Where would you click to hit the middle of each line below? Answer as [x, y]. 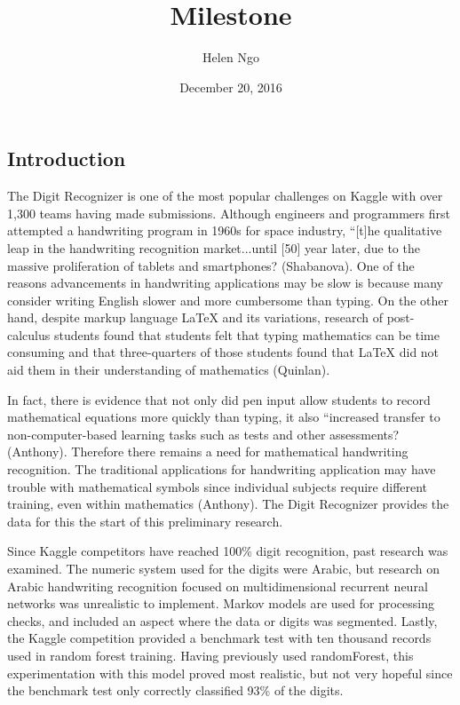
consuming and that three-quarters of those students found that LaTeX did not [223, 352]
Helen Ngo [231, 57]
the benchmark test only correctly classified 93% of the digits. [175, 690]
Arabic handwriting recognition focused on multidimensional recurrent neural [218, 586]
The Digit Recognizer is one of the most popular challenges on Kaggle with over [225, 196]
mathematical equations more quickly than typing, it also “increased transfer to [224, 417]
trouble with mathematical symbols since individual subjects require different [218, 486]
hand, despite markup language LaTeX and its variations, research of [195, 317]
